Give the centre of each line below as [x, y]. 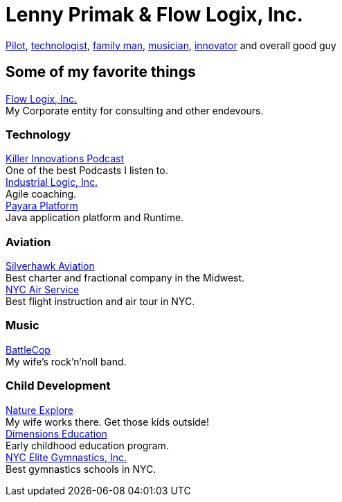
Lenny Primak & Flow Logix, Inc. [154, 15]
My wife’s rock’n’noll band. [66, 361]
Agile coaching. [41, 194]
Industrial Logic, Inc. [52, 182]
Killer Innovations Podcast [65, 159]
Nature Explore [40, 410]
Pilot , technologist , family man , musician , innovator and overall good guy [171, 45]
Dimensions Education [56, 433]
